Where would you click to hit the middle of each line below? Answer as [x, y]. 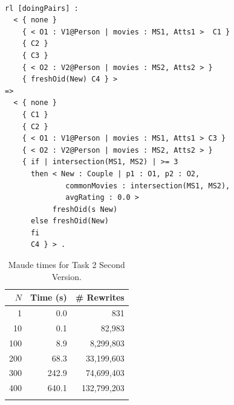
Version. [67, 276]
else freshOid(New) [70, 221]
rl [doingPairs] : [42, 8]
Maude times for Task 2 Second [67, 265]
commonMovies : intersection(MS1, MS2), [148, 186]
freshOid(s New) [85, 209]
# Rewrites [100, 297]
